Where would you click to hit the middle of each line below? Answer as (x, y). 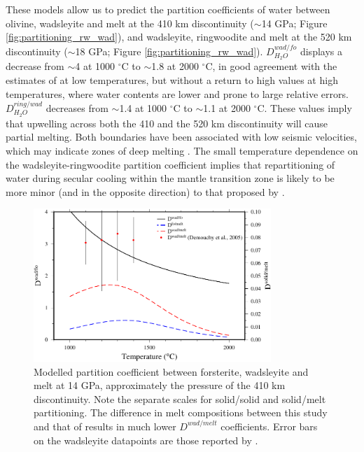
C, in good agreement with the (271, 66)
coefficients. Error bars (269, 426)
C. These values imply (304, 108)
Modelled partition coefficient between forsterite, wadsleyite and (171, 371)
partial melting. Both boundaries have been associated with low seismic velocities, (181, 137)
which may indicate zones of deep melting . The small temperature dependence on (182, 151)
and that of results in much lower (105, 426)
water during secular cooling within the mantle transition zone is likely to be (170, 178)
